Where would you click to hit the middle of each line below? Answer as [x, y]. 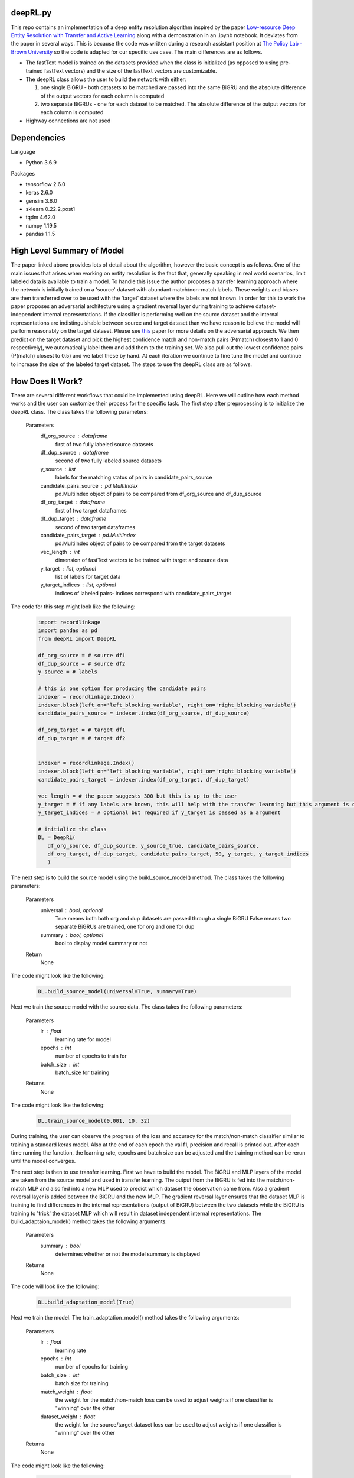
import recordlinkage [69, 623]
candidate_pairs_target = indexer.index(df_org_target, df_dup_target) [144, 779]
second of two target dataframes [95, 527]
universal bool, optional [72, 910]
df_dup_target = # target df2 [82, 738]
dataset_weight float [68, 1417]
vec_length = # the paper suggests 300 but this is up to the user [138, 796]
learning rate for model [83, 1039]
